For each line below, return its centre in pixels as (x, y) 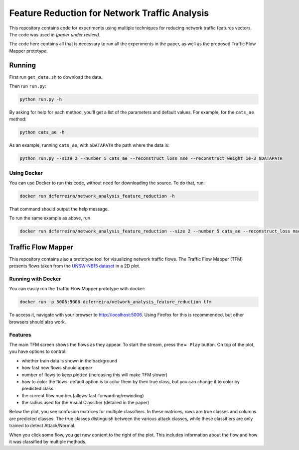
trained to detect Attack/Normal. (42, 426)
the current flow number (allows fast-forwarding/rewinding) (83, 395)
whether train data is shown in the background (70, 360)
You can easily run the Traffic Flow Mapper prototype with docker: (77, 289)
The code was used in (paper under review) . (55, 34)
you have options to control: (38, 351)
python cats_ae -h (42, 132)
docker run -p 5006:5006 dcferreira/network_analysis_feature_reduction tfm (116, 302)
